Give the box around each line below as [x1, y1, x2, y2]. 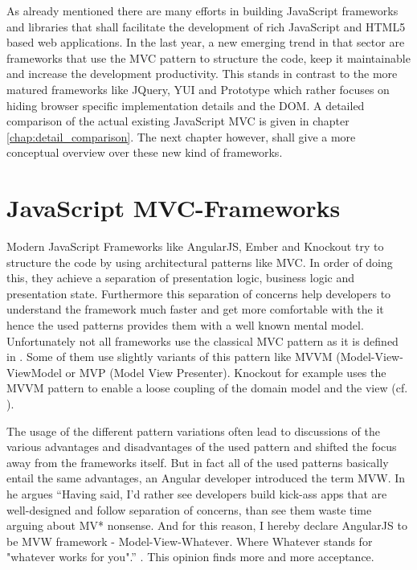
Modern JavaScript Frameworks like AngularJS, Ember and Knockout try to [6, 238, 384, 255]
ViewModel [6, 363, 62, 380]
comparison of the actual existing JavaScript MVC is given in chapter [6, 113, 350, 129]
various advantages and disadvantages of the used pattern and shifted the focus [6, 438, 397, 455]
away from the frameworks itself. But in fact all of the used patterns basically [6, 453, 389, 470]
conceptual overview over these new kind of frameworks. [6, 144, 283, 161]
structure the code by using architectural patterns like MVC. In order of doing [6, 253, 393, 270]
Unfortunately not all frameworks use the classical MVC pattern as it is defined [6, 332, 399, 349]
